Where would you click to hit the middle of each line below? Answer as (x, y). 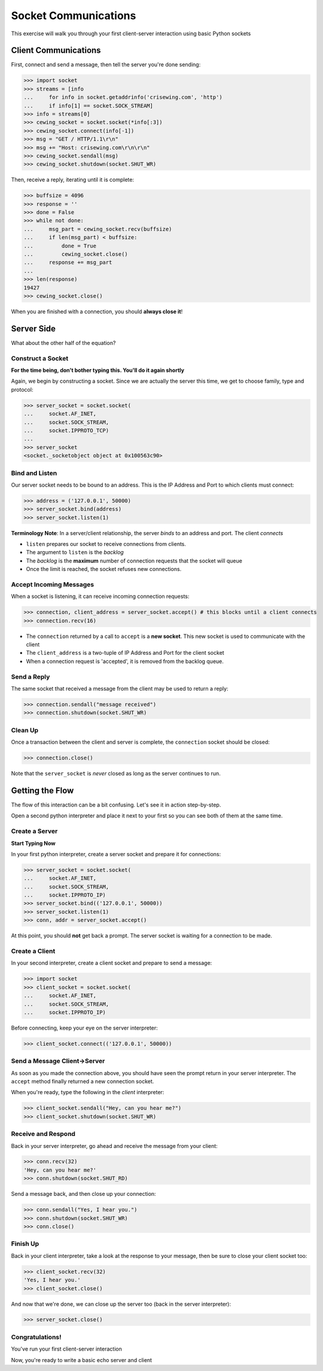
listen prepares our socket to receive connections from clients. (106, 544)
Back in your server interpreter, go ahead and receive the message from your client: (114, 1146)
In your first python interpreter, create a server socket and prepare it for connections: (116, 854)
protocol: (22, 389)
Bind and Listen (34, 473)
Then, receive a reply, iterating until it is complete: (73, 180)
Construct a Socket (40, 358)
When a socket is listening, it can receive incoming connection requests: (100, 596)
